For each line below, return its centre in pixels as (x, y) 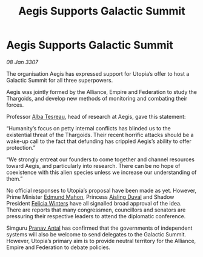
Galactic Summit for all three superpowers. (60, 80)
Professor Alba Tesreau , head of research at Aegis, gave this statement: (96, 116)
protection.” (21, 147)
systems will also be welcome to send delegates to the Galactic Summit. (96, 234)
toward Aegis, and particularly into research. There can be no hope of (93, 165)
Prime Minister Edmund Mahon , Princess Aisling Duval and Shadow (90, 197)
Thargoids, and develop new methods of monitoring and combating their (97, 98)
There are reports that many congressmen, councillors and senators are (96, 210)
